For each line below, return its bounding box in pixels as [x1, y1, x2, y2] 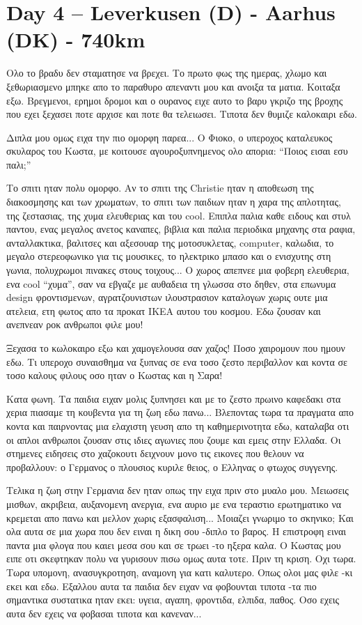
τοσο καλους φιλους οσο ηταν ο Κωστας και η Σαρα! [6, 368, 223, 383]
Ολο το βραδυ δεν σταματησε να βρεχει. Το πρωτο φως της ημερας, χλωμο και [6, 65, 327, 80]
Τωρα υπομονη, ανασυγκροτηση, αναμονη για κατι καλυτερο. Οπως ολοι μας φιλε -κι [6, 564, 353, 579]
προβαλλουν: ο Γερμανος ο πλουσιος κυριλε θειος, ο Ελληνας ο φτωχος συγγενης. [6, 459, 338, 474]
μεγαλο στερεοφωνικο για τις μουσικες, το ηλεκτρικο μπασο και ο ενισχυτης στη [6, 249, 331, 263]
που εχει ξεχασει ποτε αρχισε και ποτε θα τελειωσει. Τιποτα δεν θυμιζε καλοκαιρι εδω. [6, 107, 357, 121]
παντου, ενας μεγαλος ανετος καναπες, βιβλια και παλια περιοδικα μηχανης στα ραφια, [6, 222, 356, 236]
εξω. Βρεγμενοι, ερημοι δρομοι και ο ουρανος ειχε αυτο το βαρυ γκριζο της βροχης [6, 93, 343, 107]
